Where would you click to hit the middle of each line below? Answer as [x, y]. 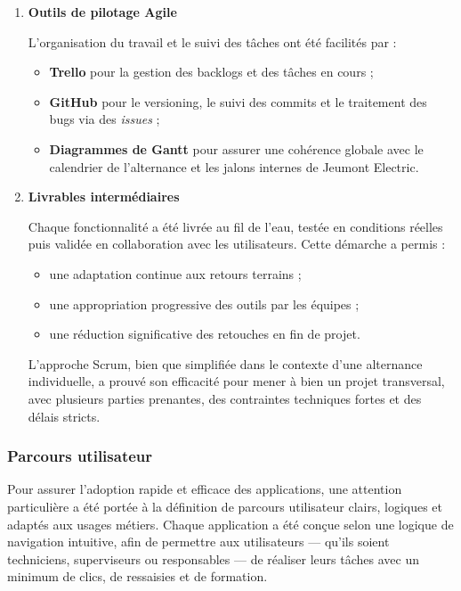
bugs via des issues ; [105, 119]
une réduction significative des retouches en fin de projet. [205, 334]
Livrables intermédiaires [104, 197]
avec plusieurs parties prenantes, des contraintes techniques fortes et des [225, 398]
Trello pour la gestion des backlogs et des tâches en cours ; [211, 72]
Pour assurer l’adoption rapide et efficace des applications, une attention [205, 489]
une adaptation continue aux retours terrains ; [175, 273]
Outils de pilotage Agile [102, 12]
